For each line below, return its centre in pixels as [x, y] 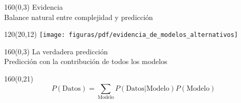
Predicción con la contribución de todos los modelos [86, 61]
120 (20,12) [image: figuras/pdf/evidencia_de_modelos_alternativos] [121, 34]
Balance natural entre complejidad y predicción [79, 17]
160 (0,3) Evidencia [34, 7]
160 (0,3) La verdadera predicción [56, 51]
